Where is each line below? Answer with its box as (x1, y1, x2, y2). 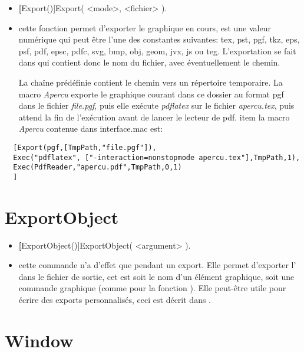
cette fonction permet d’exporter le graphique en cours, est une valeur (18, 21, 271, 34)
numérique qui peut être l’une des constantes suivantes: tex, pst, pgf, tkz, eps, (18, 33, 300, 45)
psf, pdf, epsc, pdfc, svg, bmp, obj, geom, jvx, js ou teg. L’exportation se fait (18, 44, 296, 57)
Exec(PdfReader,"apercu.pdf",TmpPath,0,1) (13, 163, 182, 172)
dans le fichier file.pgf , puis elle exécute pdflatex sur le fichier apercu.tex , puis (18, 99, 295, 112)
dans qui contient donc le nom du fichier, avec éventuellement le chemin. (18, 56, 280, 69)
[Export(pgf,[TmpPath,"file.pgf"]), (13, 143, 157, 152)
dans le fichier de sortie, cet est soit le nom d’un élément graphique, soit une (18, 270, 295, 282)
